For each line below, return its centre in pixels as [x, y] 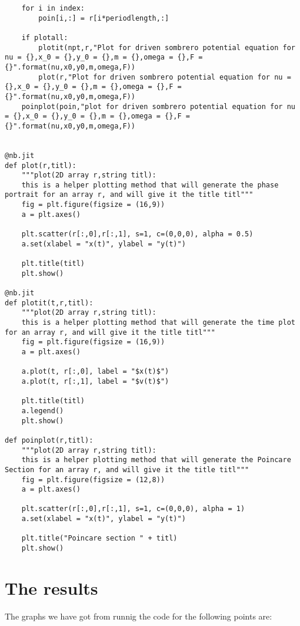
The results [51, 587]
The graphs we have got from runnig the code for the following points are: [139, 616]
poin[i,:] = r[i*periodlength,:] [104, 18]
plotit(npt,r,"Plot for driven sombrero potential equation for [167, 47]
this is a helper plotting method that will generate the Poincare [156, 460]
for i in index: [53, 8]
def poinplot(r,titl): [49, 440]
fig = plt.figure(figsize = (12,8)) [93, 480]
